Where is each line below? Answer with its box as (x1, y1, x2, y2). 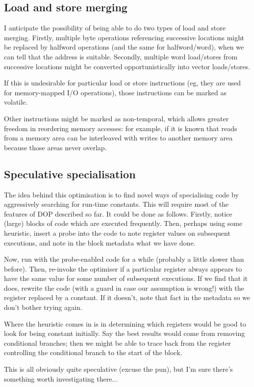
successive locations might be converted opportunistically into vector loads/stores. (4, 61, 251, 71)
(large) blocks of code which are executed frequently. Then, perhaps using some (4, 218, 243, 228)
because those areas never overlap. (4, 142, 107, 152)
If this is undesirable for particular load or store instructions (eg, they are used (4, 78, 241, 88)
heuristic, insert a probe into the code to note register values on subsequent (4, 227, 230, 238)
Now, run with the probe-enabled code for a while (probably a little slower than (4, 254, 244, 264)
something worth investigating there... (4, 373, 118, 384)
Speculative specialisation (4, 166, 136, 181)
